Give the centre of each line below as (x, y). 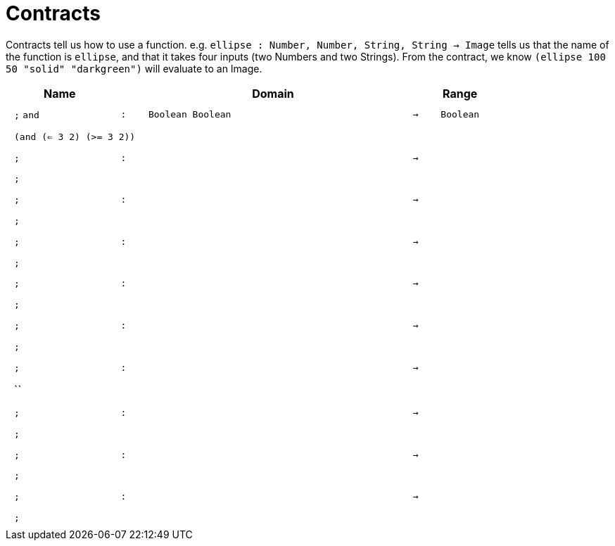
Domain (273, 93)
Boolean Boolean (190, 114)
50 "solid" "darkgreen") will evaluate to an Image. (134, 68)
